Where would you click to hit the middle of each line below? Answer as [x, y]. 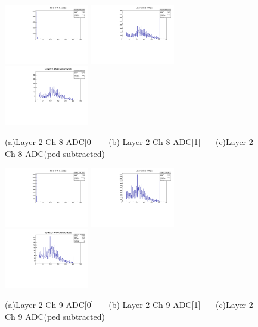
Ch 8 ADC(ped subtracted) [55, 153]
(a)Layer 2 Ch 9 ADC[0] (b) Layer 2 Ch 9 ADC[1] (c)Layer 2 [129, 305]
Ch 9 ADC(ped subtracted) [55, 316]
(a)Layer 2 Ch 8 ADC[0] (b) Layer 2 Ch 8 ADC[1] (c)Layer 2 [129, 141]
